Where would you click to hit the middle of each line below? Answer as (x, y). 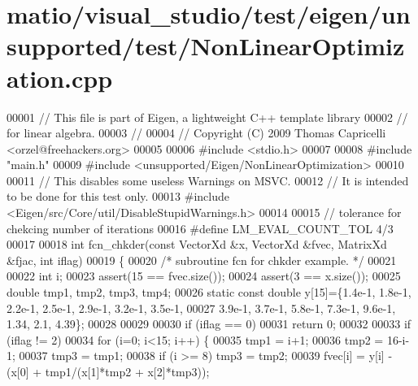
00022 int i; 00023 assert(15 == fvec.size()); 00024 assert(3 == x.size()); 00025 (204, 276)
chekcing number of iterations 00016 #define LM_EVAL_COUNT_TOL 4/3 (200, 228)
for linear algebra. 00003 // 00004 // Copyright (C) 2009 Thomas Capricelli (196, 133)
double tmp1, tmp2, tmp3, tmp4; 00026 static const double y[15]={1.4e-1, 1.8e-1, (209, 292)
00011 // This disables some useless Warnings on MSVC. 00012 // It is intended (208, 180)
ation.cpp (60, 78)
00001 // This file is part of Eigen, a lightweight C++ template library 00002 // (207, 117)
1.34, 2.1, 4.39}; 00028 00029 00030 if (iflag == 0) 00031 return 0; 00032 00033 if (209, 324)
